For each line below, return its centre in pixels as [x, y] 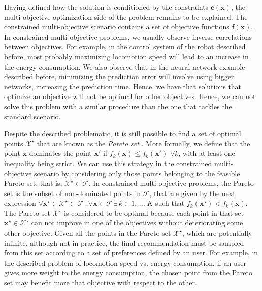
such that [170, 203]
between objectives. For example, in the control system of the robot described [125, 46]
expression [20, 203]
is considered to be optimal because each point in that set [154, 213]
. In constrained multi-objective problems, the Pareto [171, 183]
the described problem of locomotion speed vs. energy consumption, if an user [125, 262]
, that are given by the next [192, 193]
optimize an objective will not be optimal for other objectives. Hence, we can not [130, 96]
